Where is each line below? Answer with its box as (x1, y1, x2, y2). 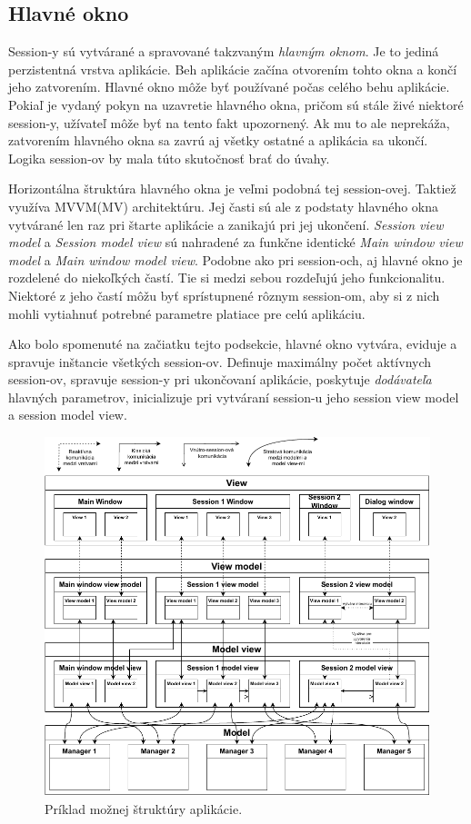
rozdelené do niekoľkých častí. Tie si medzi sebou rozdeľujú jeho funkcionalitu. (8, 268, 446, 287)
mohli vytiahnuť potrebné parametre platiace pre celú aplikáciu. (8, 303, 366, 323)
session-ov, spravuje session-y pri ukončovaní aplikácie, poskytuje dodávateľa (8, 370, 432, 389)
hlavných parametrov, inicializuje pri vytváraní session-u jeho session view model (8, 387, 459, 406)
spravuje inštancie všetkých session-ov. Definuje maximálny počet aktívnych (8, 352, 432, 371)
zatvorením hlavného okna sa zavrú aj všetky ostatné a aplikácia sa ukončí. (8, 131, 428, 150)
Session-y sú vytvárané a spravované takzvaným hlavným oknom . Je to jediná (8, 42, 439, 61)
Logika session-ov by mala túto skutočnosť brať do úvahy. (8, 148, 330, 167)
